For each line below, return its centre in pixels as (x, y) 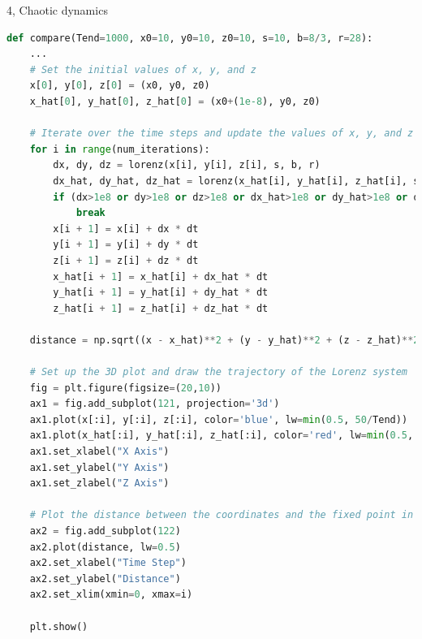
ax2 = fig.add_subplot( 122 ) (105, 531)
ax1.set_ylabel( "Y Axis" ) (99, 467)
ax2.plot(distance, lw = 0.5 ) (105, 547)
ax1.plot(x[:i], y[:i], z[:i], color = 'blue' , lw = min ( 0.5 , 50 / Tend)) (219, 419)
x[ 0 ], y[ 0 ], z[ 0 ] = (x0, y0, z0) (120, 86)
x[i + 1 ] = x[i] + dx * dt (126, 229)
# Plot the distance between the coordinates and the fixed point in (222, 515)
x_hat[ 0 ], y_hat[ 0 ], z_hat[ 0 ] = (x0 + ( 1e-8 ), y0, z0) (175, 101)
